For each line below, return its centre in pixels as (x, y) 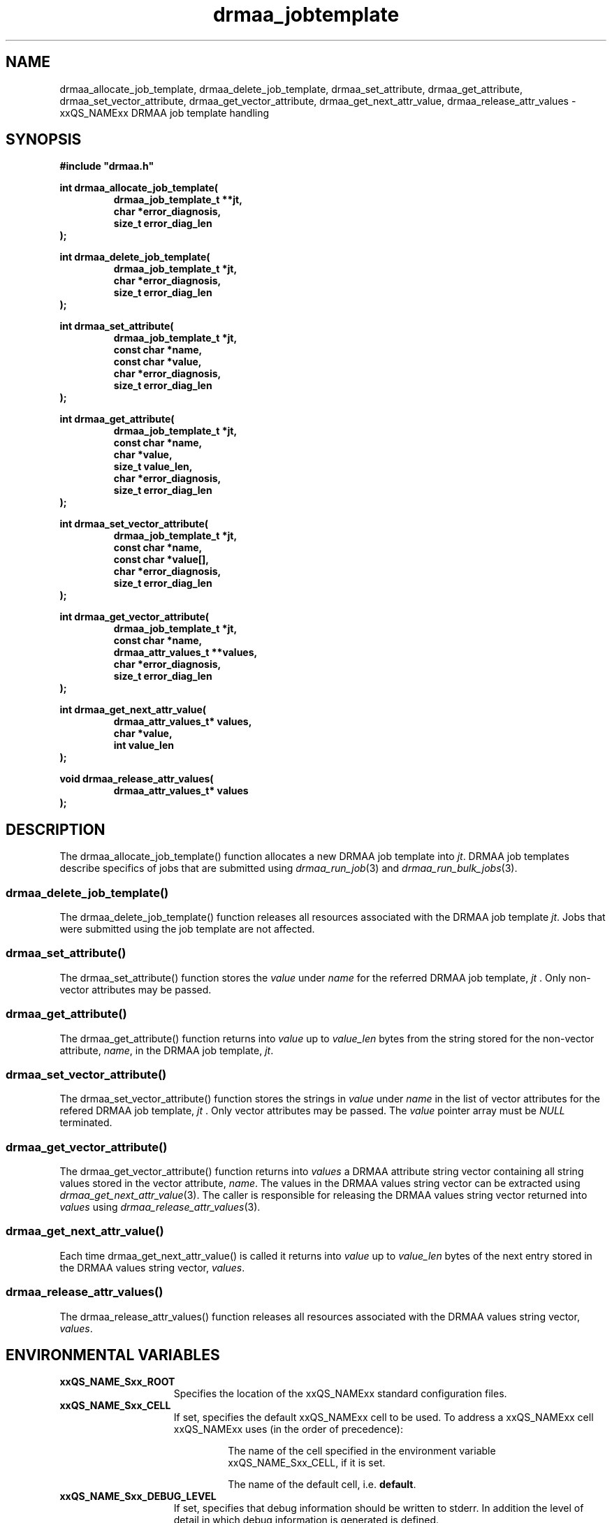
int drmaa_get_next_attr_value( (133, 710)
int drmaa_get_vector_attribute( (134, 617)
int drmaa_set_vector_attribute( (134, 524)
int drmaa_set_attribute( (117, 326)
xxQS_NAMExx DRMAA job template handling (165, 112)
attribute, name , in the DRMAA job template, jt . (167, 1050)
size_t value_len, (153, 467)
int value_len (144, 745)
